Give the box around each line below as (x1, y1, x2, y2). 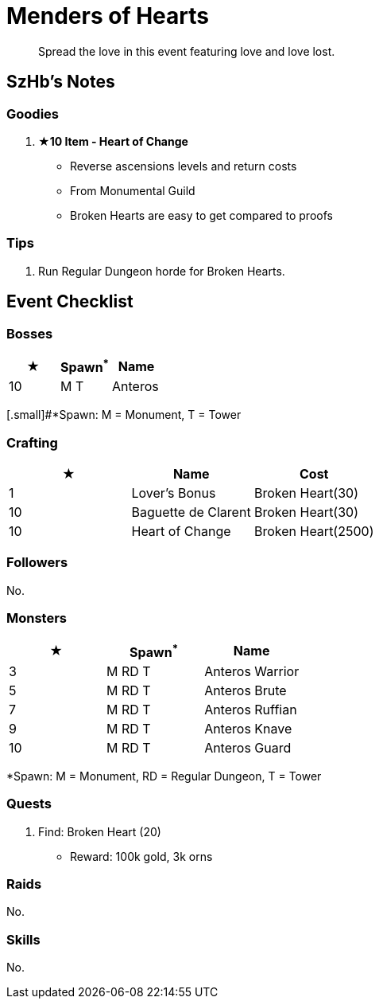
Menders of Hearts (6, 2, 209, 29)
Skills (6, 931, 41, 948)
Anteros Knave (204, 720, 292, 737)
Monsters (6, 610, 68, 627)
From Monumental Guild (70, 183, 195, 197)
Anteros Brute (204, 682, 287, 698)
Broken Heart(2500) (253, 523, 374, 540)
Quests (6, 796, 52, 812)
